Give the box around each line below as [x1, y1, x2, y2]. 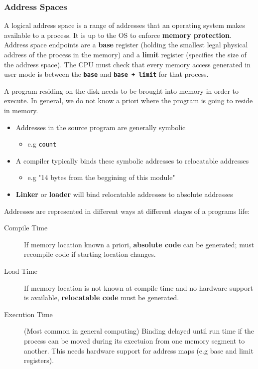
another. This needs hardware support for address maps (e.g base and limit [24, 345, 254, 356]
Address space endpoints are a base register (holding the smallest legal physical [4, 39, 248, 50]
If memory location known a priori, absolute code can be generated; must [24, 239, 255, 249]
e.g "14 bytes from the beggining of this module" [27, 172, 175, 183]
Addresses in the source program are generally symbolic [15, 122, 186, 132]
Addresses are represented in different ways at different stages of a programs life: [4, 205, 250, 216]
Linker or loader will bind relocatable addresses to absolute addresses [15, 189, 233, 199]
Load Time [4, 266, 38, 276]
